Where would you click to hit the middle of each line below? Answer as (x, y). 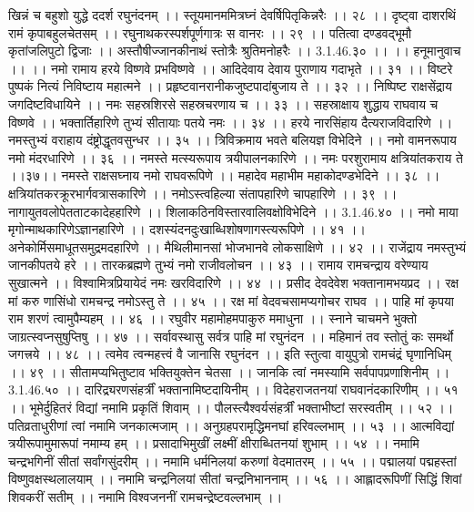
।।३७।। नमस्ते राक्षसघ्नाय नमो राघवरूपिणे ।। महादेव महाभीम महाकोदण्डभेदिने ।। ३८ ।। (224, 175)
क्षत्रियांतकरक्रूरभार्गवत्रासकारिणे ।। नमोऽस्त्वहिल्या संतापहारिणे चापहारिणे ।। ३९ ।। (203, 193)
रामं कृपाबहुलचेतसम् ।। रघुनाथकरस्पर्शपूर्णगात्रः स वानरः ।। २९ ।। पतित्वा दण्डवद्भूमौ (210, 32)
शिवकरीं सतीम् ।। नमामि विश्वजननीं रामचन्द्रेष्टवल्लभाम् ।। (146, 497)
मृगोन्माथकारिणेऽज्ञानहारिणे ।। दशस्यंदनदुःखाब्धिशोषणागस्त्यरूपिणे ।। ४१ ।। (187, 229)
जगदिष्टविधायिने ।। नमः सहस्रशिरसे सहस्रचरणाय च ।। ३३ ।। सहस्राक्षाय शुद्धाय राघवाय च (223, 103)
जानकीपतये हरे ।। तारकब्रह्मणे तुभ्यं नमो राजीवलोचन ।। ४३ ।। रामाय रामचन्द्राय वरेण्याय (218, 265)
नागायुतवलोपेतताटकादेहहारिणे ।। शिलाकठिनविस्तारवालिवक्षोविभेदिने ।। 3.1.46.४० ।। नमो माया (233, 211)
